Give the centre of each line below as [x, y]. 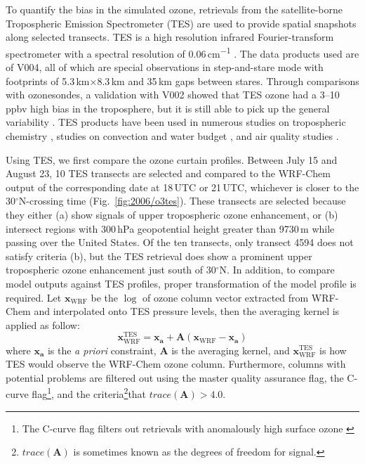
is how [333, 350]
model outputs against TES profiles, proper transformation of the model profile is [181, 283]
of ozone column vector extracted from [226, 297]
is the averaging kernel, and [231, 350]
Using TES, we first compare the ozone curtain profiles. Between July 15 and [172, 159]
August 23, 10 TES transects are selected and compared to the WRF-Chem [168, 173]
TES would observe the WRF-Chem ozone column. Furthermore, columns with [176, 364]
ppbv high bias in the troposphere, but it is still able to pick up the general [168, 108]
